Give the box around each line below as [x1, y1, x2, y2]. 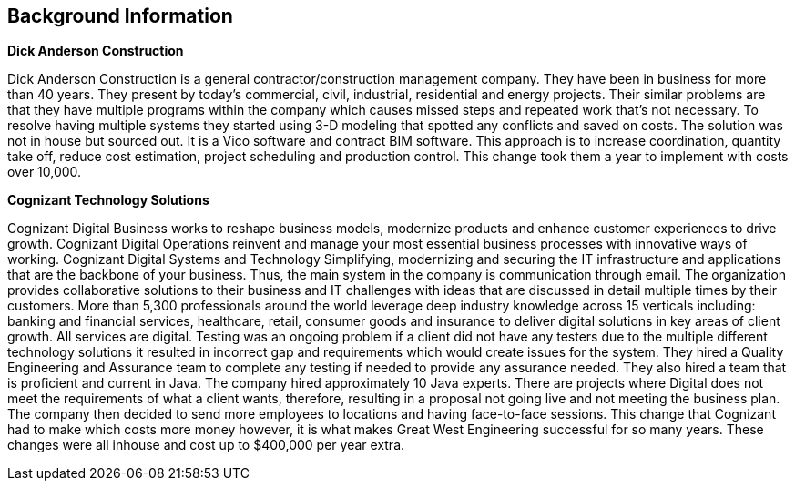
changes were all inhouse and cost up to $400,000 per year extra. [7, 437, 405, 453]
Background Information [7, 5, 233, 27]
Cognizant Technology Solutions [7, 192, 209, 208]
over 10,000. [7, 164, 82, 180]
